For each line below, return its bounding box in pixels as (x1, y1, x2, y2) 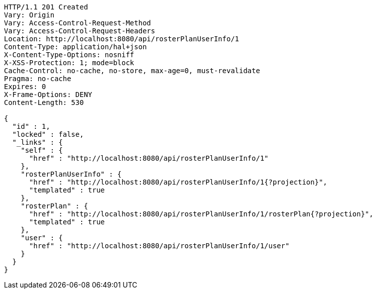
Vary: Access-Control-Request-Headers (4, 27, 155, 35)
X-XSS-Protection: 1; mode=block (4, 59, 134, 67)
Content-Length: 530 (4, 98, 84, 106)
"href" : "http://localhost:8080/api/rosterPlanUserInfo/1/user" (29, 242, 290, 250)
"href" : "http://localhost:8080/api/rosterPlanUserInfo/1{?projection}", (29, 178, 328, 186)
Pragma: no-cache (4, 75, 71, 83)
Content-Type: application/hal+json (4, 43, 147, 51)
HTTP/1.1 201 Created (4, 3, 88, 11)
